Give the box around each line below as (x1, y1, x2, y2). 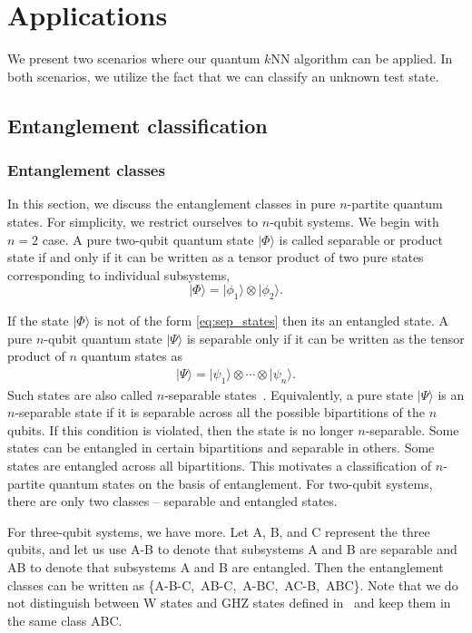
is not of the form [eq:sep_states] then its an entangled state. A (93, 311, 448, 330)
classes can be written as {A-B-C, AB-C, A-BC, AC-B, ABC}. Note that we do (7, 575, 458, 594)
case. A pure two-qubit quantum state (42, 229, 254, 248)
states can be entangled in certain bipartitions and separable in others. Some (7, 438, 435, 457)
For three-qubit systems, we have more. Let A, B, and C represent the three (7, 521, 430, 540)
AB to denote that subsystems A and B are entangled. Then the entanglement (7, 558, 444, 577)
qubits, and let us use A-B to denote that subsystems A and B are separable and (7, 540, 457, 559)
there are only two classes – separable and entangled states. (7, 492, 338, 511)
